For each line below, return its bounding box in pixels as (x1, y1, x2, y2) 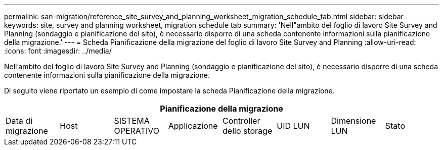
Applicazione (168, 121, 218, 131)
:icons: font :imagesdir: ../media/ (4, 46, 112, 55)
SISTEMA (114, 116, 150, 126)
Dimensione (331, 116, 376, 126)
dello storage (223, 126, 273, 136)
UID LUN (277, 121, 310, 131)
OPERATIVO (114, 126, 159, 136)
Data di (6, 116, 32, 126)
